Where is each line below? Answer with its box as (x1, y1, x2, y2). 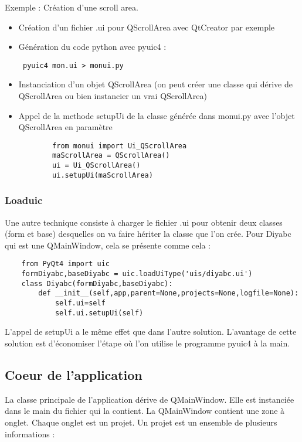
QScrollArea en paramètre (18, 121, 113, 133)
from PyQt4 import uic (21, 260, 110, 268)
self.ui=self (55, 299, 106, 308)
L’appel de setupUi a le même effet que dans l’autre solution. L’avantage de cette (5, 325, 297, 338)
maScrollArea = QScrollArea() (52, 151, 170, 160)
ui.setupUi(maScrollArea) (52, 171, 153, 179)
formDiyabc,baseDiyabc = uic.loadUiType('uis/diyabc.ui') (21, 270, 253, 278)
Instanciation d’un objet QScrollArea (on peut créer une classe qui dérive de (18, 78, 293, 90)
